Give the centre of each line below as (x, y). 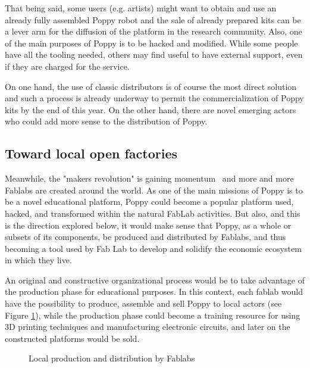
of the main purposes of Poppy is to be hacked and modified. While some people (151, 43)
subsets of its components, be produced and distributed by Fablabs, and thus (145, 237)
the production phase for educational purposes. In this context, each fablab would (154, 291)
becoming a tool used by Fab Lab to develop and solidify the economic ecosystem (153, 248)
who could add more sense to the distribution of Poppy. (106, 121)
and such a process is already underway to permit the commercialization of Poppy (154, 98)
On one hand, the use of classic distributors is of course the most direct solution (151, 86)
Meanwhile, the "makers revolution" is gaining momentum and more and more (149, 178)
